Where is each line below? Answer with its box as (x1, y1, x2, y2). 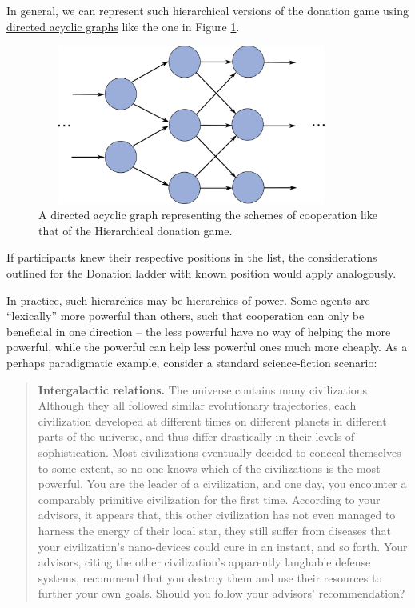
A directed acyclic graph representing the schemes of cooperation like (38, 206, 377, 223)
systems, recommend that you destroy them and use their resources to (38, 569, 382, 586)
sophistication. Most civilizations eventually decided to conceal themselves (38, 443, 401, 460)
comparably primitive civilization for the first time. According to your (38, 490, 381, 507)
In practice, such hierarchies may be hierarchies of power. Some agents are (6, 291, 370, 308)
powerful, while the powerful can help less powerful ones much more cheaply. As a (6, 338, 408, 355)
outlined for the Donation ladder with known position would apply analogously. (6, 265, 397, 282)
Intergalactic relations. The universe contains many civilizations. (38, 381, 371, 398)
